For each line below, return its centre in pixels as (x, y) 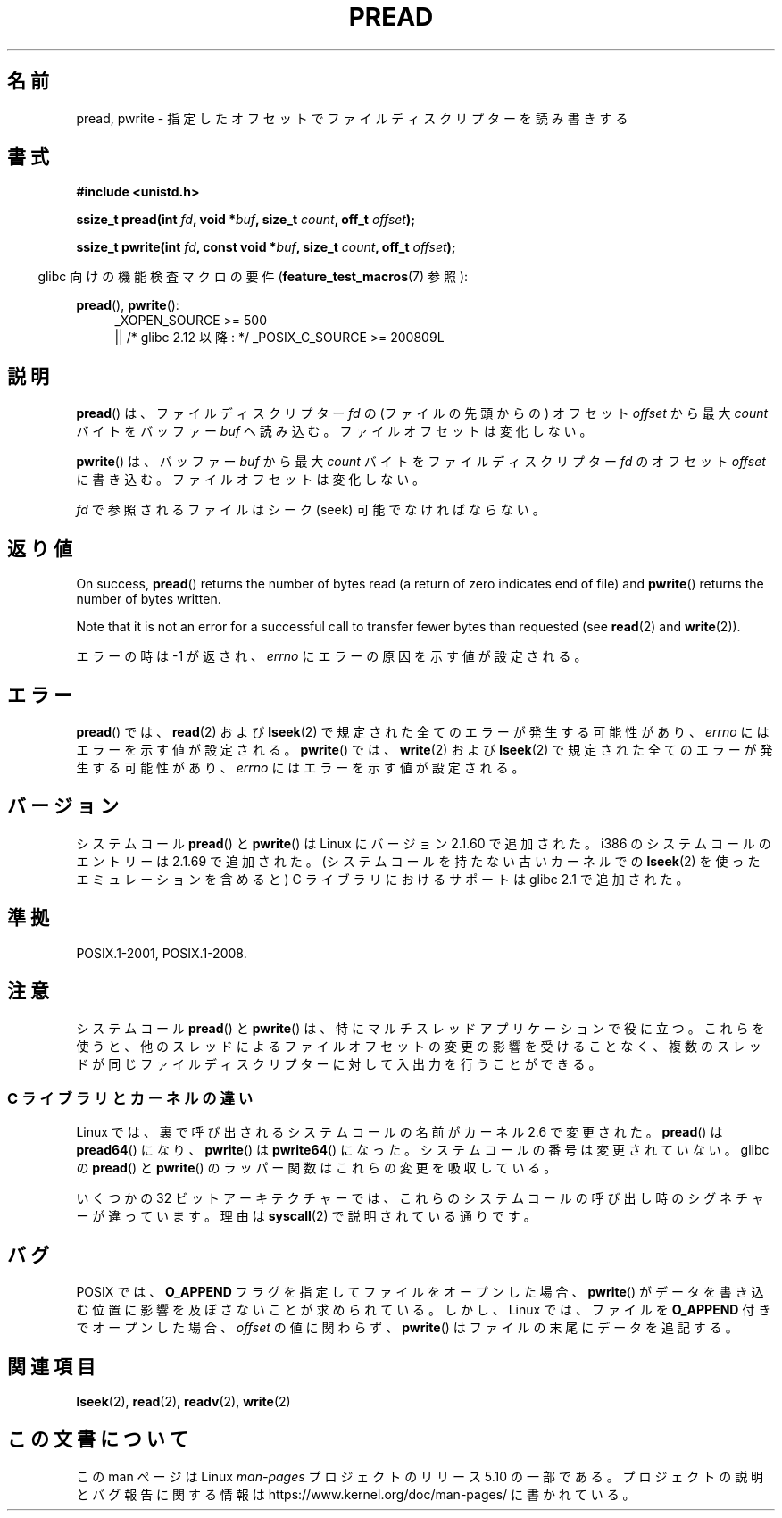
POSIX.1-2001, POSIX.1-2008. (162, 953)
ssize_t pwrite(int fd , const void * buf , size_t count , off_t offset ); (266, 247)
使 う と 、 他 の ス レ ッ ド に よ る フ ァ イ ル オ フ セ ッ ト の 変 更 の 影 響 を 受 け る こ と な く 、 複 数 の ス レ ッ (419, 1046)
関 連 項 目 (51, 1366)
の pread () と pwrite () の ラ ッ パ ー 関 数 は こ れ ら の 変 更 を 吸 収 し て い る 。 (316, 1168)
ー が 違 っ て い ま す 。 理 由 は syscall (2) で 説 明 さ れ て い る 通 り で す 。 (306, 1216)
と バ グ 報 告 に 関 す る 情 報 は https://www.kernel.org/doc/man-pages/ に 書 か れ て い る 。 (356, 1494)
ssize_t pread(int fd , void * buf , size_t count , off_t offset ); (246, 220)
